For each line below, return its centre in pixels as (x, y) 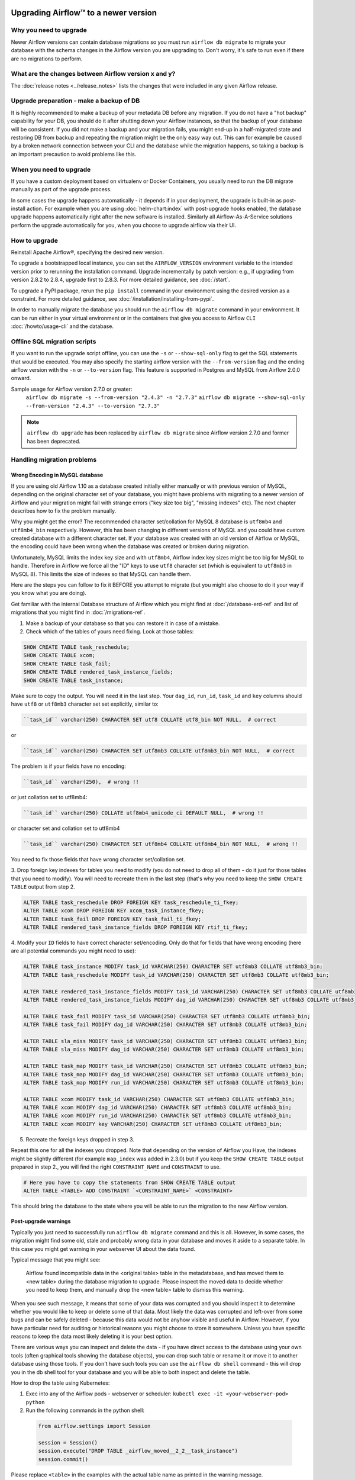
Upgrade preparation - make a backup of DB (75, 101)
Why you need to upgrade (49, 30)
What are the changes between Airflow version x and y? (93, 74)
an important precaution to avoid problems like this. (74, 154)
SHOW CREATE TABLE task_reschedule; (77, 647)
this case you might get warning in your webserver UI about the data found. (103, 1249)
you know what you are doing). (49, 593)
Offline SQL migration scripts (54, 342)
